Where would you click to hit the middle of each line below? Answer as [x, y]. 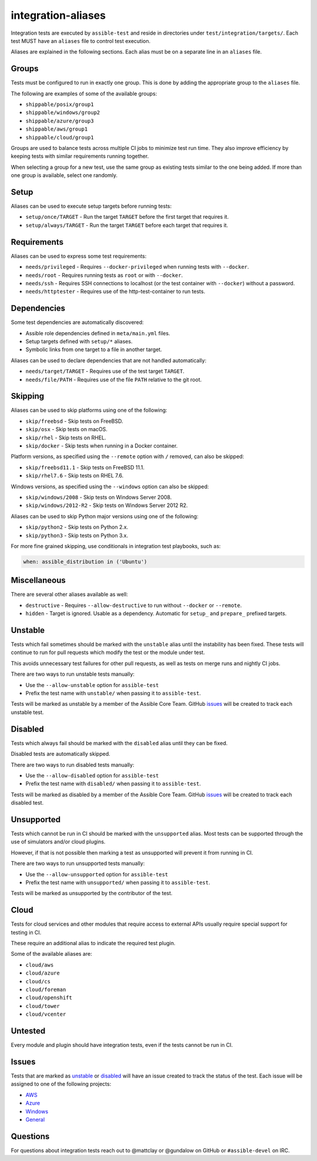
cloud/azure [43, 973]
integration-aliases [58, 15]
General [35, 1119]
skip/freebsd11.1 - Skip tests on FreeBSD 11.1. [85, 467]
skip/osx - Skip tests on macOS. [67, 429]
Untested [28, 1031]
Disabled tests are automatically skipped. [61, 754]
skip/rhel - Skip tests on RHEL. [66, 438]
